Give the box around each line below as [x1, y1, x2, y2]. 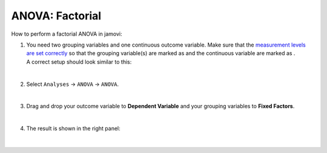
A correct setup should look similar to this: [26, 58, 132, 65]
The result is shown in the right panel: [26, 125, 121, 132]
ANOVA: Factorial [11, 9, 102, 22]
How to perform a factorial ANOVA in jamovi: [11, 30, 122, 37]
